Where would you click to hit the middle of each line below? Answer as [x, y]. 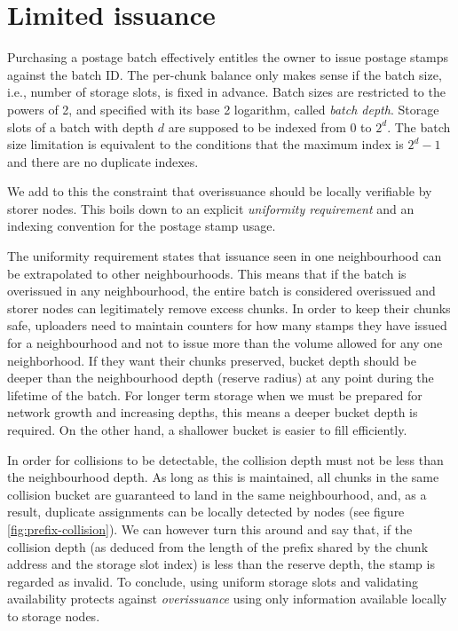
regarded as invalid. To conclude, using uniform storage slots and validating [213, 581]
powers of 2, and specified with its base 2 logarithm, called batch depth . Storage [223, 109]
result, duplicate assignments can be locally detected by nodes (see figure [206, 512]
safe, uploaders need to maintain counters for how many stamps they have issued [227, 325]
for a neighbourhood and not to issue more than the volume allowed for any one [225, 343]
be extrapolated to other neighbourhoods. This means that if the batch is [207, 273]
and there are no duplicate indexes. [103, 161]
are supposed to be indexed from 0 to [270, 126]
